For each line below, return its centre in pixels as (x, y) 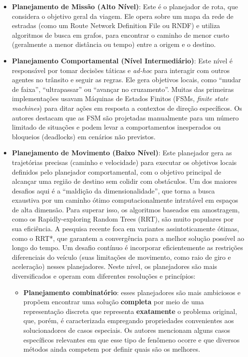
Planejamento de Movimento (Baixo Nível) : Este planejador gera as (122, 153)
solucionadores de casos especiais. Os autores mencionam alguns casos (127, 330)
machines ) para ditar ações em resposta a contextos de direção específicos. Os (127, 108)
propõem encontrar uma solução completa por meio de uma (114, 302)
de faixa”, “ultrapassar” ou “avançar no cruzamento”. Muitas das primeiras (123, 89)
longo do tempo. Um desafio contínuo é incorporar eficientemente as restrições (127, 247)
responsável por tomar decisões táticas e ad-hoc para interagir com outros (121, 70)
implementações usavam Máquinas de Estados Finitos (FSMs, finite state (120, 98)
